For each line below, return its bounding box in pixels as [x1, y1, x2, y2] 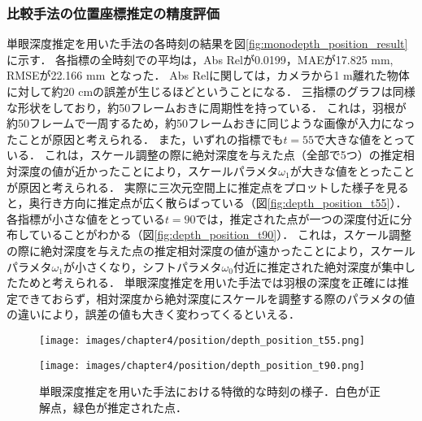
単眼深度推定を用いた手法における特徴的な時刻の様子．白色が [39, 383, 369, 400]
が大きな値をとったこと [289, 162, 415, 179]
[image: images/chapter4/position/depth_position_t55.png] [39, 334, 365, 346]
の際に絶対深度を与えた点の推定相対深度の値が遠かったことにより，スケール [7, 241, 415, 258]
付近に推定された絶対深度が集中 [233, 258, 405, 275]
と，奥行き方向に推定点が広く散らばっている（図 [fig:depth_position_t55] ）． [7, 194, 407, 211]
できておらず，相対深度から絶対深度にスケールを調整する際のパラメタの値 [17, 289, 415, 306]
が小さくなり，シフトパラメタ [63, 258, 222, 275]
